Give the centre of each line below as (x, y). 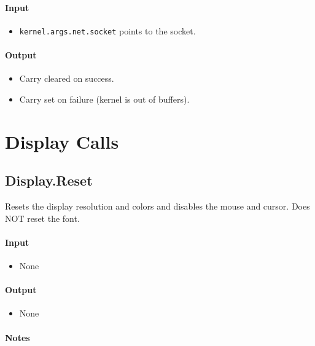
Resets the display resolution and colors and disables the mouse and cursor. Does (157, 206)
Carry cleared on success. (67, 78)
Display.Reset (49, 180)
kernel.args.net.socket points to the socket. (107, 30)
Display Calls (62, 141)
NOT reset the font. (42, 218)
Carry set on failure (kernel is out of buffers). (104, 99)
